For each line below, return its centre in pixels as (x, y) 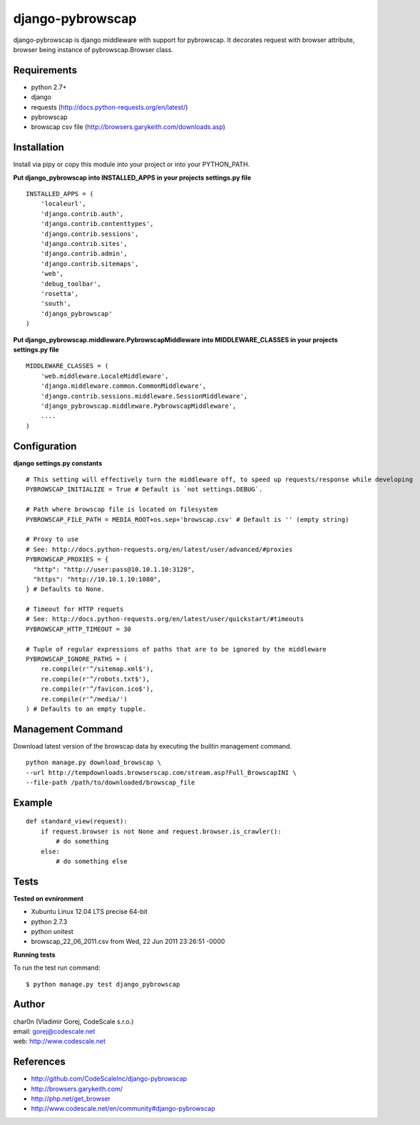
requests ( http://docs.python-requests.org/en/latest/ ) (109, 107)
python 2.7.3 (49, 921)
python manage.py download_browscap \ (94, 762)
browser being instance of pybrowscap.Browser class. (93, 49)
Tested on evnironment (48, 898)
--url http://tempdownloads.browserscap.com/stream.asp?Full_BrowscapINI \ (161, 772)
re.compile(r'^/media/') (84, 699)
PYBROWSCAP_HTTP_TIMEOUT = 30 (79, 629)
